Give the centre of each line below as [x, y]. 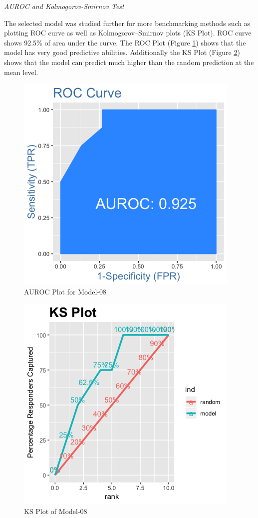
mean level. [21, 72]
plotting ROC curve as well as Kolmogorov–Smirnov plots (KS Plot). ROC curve [128, 33]
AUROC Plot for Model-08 [65, 291]
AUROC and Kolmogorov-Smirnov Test [64, 6]
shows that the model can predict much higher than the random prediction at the [129, 62]
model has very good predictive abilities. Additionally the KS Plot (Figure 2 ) [122, 52]
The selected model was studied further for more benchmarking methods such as [127, 23]
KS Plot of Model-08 [56, 511]
